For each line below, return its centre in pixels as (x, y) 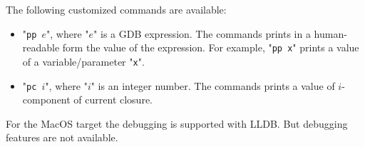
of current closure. (113, 100)
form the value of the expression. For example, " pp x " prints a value (211, 47)
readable (41, 47)
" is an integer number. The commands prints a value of (213, 85)
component (46, 100)
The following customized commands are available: (116, 9)
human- (330, 33)
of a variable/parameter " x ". (83, 61)
